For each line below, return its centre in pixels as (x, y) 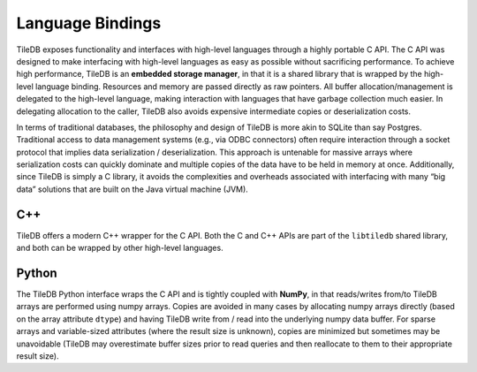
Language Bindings (89, 23)
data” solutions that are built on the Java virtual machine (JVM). (132, 189)
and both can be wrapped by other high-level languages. (120, 248)
